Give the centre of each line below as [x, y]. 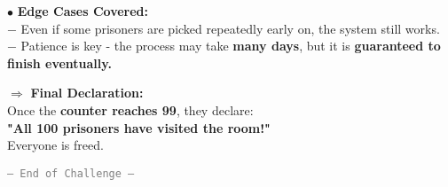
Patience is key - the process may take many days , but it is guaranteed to [231, 46]
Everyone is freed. [55, 145]
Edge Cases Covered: [83, 11]
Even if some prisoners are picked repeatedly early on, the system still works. [230, 28]
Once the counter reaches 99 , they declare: [130, 109]
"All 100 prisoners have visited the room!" [139, 127]
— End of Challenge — [71, 173]
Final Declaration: [87, 93]
